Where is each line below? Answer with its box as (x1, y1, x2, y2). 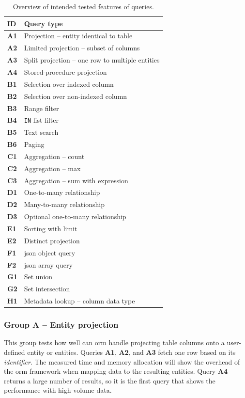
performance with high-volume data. (4, 385, 112, 395)
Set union (24, 271, 53, 282)
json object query (24, 247, 76, 257)
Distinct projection (24, 235, 80, 245)
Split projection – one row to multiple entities (24, 55, 160, 65)
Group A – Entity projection (4, 318, 119, 331)
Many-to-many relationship (24, 199, 105, 209)
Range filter (24, 103, 59, 113)
